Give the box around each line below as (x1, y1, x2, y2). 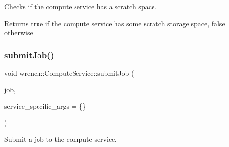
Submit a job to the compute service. (4, 134, 117, 144)
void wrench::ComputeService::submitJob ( (4, 68, 134, 78)
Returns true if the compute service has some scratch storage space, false (4, 18, 225, 28)
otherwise (4, 28, 33, 38)
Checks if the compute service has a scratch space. (4, 1, 156, 11)
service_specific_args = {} (4, 101, 86, 111)
